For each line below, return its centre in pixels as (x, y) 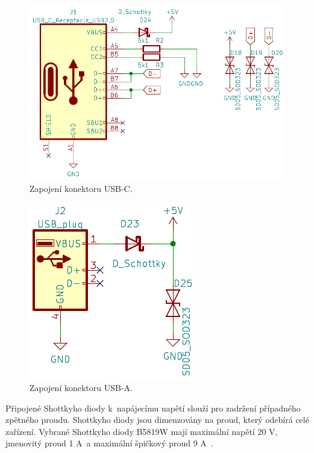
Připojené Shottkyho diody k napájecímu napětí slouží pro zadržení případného (153, 408)
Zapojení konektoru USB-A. (81, 387)
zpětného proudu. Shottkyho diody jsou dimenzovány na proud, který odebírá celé (157, 420)
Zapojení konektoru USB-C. (81, 188)
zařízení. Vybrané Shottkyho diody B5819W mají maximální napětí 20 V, (142, 431)
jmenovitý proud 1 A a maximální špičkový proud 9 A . (109, 443)
